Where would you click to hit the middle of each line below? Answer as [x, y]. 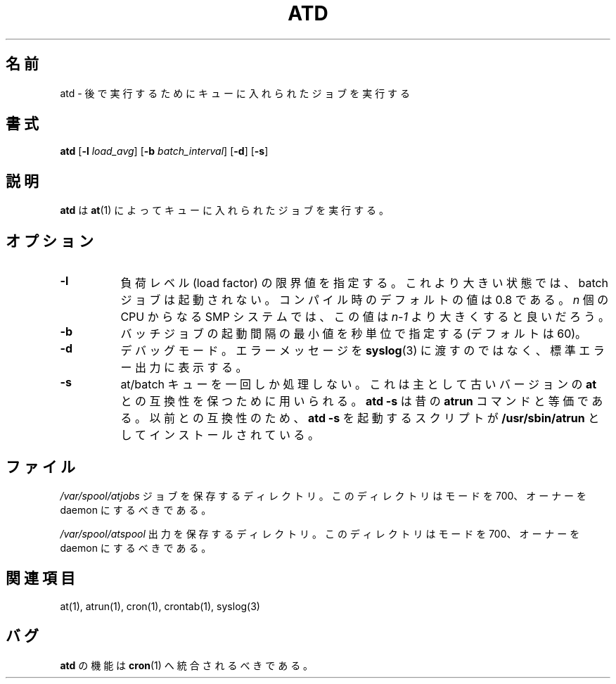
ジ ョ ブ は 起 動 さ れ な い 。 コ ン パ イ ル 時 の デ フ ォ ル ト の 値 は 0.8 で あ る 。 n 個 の [365, 300]
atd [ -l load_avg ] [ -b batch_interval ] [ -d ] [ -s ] [164, 151]
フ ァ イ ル [40, 467]
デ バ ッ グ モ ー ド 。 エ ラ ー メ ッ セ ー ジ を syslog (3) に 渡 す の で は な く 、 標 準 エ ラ [362, 351]
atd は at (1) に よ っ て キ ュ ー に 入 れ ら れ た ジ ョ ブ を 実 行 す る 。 [225, 210]
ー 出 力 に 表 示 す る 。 [184, 368]
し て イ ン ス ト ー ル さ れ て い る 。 [220, 435]
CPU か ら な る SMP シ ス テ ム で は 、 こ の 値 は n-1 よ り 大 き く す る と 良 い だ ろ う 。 [365, 317]
